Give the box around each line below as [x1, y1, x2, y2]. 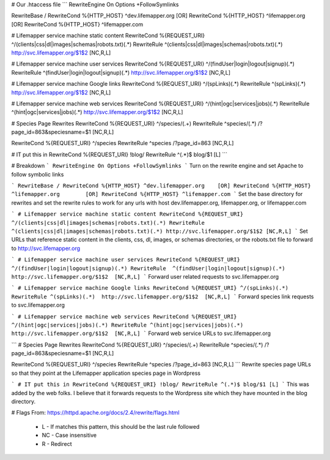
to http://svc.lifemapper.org [11, 244, 81, 252]
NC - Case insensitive [42, 432, 97, 439]
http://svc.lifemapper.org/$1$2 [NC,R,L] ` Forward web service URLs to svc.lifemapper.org [11, 330, 271, 337]
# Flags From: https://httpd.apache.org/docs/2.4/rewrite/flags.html [11, 409, 180, 417]
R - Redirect [42, 440, 73, 447]
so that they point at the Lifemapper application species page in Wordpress [11, 369, 201, 377]
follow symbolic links [11, 170, 64, 178]
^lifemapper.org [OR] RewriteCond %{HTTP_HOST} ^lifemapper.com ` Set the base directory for [11, 190, 303, 198]
